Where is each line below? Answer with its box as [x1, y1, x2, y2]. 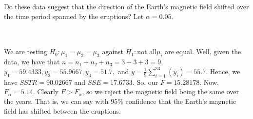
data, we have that [4, 57, 60, 67]
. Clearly [33, 86, 59, 97]
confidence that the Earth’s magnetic [125, 96, 236, 106]
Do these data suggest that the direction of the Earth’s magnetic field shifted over [4, 1, 249, 11]
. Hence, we [206, 66, 240, 76]
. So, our [132, 77, 158, 87]
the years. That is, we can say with [4, 96, 109, 106]
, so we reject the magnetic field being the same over [82, 86, 239, 97]
